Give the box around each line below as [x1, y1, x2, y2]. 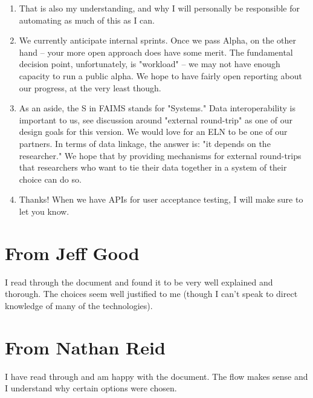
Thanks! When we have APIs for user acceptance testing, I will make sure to [19, 193, 303, 206]
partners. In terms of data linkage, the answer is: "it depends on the [19, 137, 271, 149]
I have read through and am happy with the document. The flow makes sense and [5, 370, 308, 382]
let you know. [19, 204, 69, 217]
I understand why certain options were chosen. [5, 382, 177, 394]
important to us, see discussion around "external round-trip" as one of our [19, 113, 292, 126]
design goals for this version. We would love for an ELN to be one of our [19, 125, 288, 138]
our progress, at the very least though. [19, 81, 161, 94]
